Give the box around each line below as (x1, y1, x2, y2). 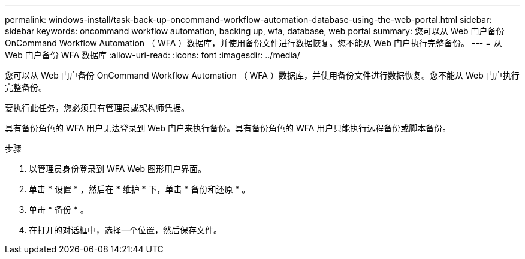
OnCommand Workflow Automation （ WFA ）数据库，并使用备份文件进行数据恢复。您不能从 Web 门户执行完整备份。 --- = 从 (5, 38, 502, 48)
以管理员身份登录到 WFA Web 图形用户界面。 (29, 164, 207, 174)
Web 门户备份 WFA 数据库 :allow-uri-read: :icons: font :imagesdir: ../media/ (5, 50, 300, 60)
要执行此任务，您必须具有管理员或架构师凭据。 (5, 103, 189, 113)
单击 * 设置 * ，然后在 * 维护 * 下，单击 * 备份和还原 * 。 (29, 184, 251, 194)
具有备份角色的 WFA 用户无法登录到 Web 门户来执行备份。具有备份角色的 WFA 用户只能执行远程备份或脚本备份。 (5, 123, 451, 133)
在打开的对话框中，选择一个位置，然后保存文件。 (29, 225, 222, 235)
